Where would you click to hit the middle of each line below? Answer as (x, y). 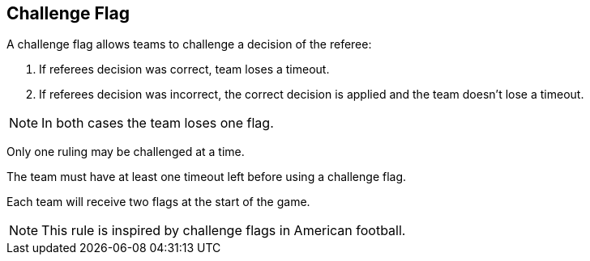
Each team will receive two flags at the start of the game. (158, 202)
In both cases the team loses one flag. (158, 123)
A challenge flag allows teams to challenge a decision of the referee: (189, 44)
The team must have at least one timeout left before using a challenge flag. (207, 177)
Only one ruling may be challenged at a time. (126, 152)
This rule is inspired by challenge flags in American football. (224, 231)
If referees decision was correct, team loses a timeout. (184, 69)
